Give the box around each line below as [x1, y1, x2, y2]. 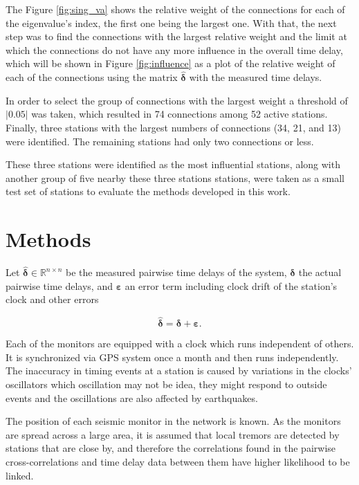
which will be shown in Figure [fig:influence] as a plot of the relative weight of [6, 56, 335, 71]
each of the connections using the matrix [6, 70, 178, 84]
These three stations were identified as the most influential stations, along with [6, 157, 340, 172]
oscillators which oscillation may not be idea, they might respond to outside [6, 377, 327, 392]
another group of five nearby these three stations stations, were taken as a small [6, 170, 344, 185]
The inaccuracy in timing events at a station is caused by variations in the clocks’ [6, 363, 352, 378]
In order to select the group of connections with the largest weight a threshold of [6, 93, 348, 107]
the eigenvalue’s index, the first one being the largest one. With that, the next [6, 15, 337, 30]
